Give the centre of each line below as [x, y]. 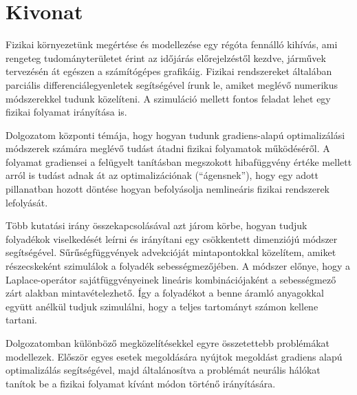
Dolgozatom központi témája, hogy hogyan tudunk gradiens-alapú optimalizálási [175, 135]
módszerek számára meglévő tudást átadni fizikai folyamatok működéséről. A [168, 148]
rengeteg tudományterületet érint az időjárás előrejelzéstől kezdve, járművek [166, 57]
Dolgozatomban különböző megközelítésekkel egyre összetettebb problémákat [168, 343]
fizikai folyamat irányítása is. [66, 112]
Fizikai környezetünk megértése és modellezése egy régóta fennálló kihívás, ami [172, 44]
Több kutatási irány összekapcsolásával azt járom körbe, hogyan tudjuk [156, 225]
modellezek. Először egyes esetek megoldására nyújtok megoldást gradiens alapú [174, 356]
